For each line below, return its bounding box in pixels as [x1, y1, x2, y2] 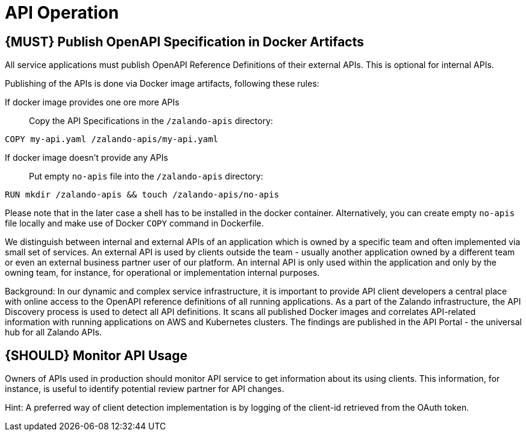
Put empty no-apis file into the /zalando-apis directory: [29, 171, 263, 182]
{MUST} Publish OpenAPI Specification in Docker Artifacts [5, 34, 364, 49]
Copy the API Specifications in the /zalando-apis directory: [29, 116, 274, 126]
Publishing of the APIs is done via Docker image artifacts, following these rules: [5, 78, 319, 89]
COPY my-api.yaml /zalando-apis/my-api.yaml [5, 134, 219, 145]
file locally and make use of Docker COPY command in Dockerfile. [5, 218, 264, 229]
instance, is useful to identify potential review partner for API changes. [5, 384, 284, 394]
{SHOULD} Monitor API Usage [5, 347, 188, 363]
